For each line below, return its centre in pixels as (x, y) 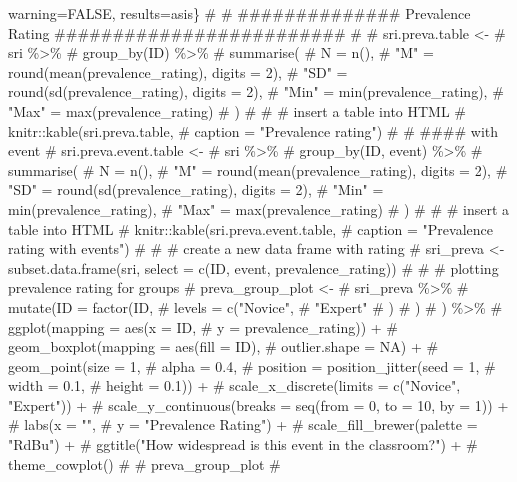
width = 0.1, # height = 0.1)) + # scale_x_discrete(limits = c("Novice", (234, 385)
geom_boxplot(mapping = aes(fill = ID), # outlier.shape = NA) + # (223, 346)
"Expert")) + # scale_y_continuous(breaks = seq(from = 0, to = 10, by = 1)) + (258, 404)
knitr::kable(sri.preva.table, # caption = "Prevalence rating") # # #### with (253, 130)
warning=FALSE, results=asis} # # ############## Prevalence (239, 13)
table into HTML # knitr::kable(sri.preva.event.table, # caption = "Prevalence (250, 228)
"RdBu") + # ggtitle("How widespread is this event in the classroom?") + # (243, 444)
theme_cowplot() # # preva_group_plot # (144, 463)
